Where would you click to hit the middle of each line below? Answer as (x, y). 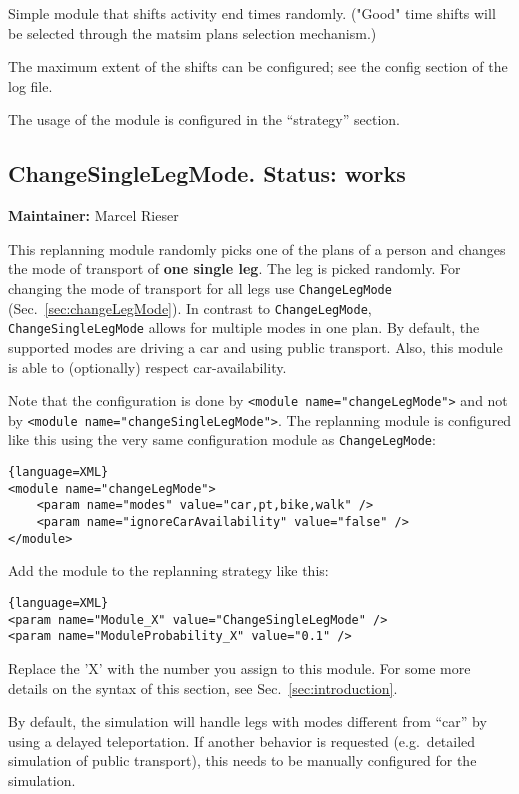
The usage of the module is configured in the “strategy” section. (204, 119)
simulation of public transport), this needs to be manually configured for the (242, 760)
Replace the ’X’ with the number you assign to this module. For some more (239, 667)
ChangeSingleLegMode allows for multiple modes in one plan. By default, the (244, 327)
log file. (30, 85)
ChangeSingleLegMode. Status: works (207, 173)
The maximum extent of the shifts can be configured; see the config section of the (258, 66)
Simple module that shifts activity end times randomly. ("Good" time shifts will (252, 13)
